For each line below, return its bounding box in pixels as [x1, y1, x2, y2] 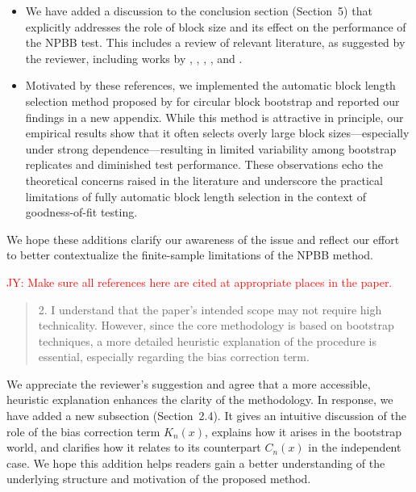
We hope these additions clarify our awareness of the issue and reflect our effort [6, 230, 400, 247]
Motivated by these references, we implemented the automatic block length [25, 77, 396, 94]
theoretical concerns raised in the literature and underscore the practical [25, 171, 383, 188]
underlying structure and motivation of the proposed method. [6, 470, 311, 487]
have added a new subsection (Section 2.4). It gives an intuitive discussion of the [6, 407, 406, 424]
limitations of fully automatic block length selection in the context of [25, 187, 366, 204]
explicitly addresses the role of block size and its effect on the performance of [25, 18, 406, 35]
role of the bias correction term [6, 423, 160, 439]
